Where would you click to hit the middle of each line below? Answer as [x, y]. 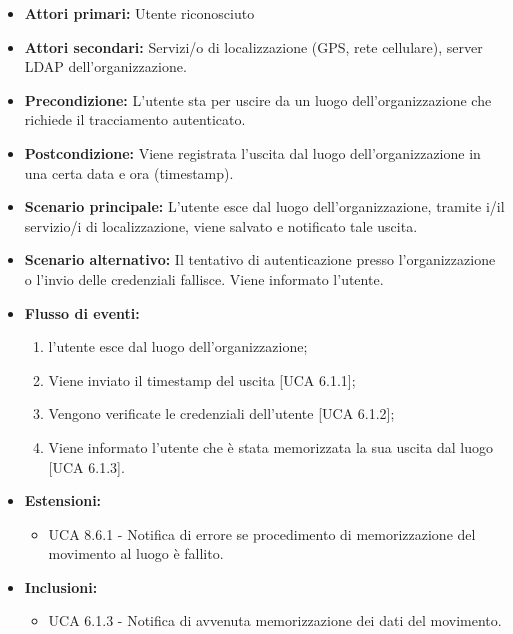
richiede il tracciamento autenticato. [135, 119]
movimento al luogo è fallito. [136, 553]
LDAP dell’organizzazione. [105, 66]
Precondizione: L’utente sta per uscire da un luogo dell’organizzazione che [258, 99]
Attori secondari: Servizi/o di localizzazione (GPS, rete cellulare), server [253, 46]
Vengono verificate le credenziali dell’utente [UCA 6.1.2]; [221, 413]
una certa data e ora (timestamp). [129, 172]
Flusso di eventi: [82, 312]
